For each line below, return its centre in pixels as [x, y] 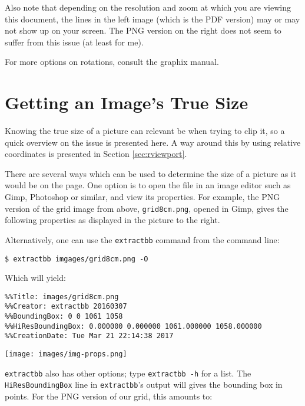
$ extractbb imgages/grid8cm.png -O [77, 259]
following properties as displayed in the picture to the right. [112, 220]
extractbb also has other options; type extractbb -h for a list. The [128, 373]
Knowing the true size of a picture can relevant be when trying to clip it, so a [145, 131]
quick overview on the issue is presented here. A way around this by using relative [153, 142]
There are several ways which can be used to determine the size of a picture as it [151, 173]
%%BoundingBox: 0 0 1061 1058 [64, 317]
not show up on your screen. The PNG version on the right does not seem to [143, 30]
